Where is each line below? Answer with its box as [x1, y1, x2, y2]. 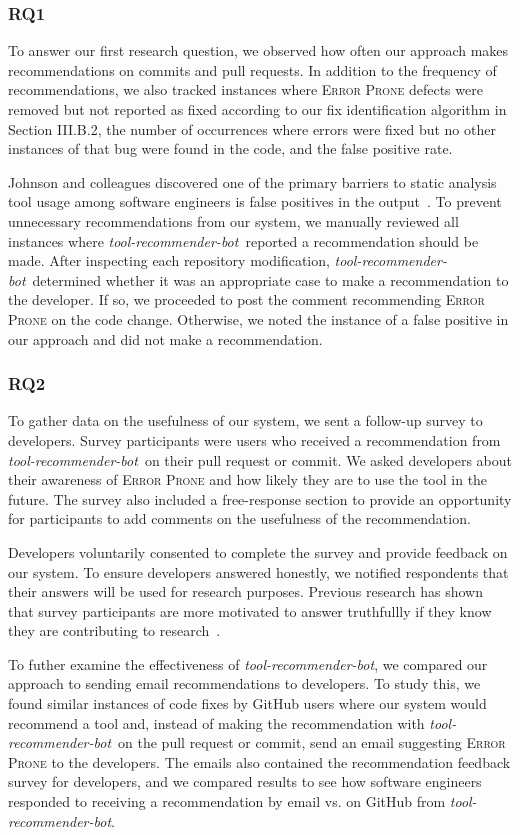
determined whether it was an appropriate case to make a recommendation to [32, 269, 509, 290]
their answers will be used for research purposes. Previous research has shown [8, 581, 483, 602]
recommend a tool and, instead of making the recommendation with [8, 712, 425, 733]
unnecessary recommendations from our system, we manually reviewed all [8, 210, 459, 231]
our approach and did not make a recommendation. [8, 328, 323, 349]
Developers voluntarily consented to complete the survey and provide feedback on [8, 541, 508, 562]
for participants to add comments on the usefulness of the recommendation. [8, 508, 471, 529]
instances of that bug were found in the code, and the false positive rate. [8, 138, 453, 159]
